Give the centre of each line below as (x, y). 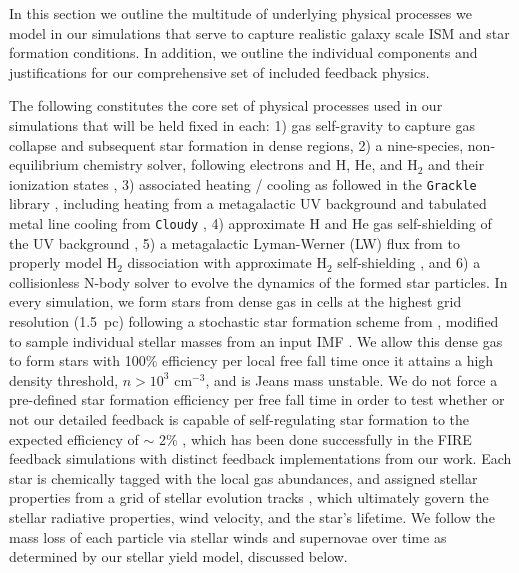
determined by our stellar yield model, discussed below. (178, 556)
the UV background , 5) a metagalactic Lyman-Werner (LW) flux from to (234, 242)
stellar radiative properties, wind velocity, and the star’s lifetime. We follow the (252, 516)
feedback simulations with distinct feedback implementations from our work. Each (260, 458)
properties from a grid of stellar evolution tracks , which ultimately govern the (249, 497)
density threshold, (64, 379)
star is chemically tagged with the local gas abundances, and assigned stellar (243, 477)
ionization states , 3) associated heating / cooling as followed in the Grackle (243, 183)
